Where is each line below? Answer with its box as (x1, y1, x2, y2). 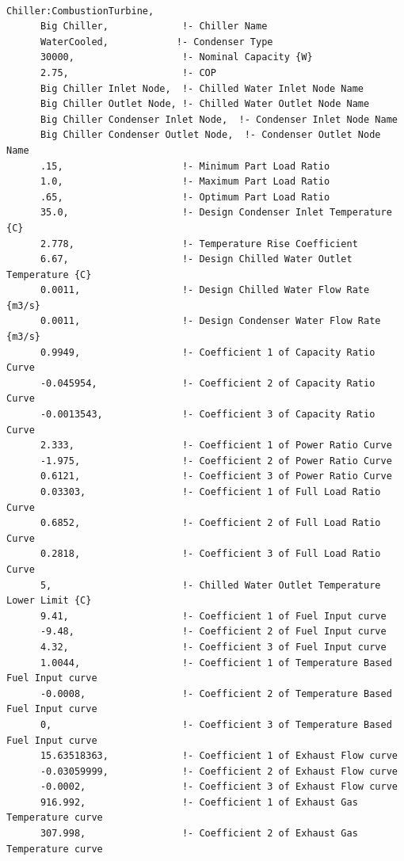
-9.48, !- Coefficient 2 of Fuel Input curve (40, 626, 387, 638)
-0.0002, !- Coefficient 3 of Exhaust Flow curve (40, 781, 398, 793)
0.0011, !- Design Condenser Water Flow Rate (40, 315, 381, 327)
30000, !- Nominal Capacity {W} (40, 51, 313, 63)
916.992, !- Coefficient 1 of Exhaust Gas (40, 796, 358, 808)
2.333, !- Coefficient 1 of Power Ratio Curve (40, 440, 392, 451)
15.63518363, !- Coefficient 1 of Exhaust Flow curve (40, 750, 398, 762)
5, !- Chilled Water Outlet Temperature (40, 579, 381, 591)
